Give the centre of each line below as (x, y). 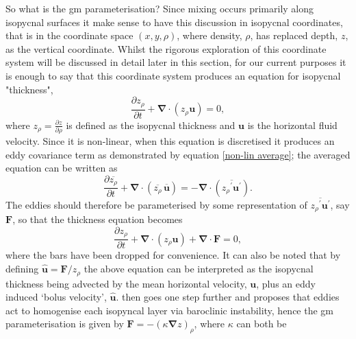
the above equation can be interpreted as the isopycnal (199, 269)
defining (22, 269)
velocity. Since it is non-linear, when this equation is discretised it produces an (170, 140)
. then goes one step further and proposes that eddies (228, 297)
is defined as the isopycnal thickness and (151, 125)
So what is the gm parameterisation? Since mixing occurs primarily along (160, 8)
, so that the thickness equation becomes (98, 219)
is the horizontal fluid (292, 125)
